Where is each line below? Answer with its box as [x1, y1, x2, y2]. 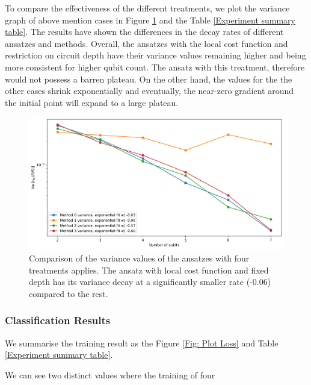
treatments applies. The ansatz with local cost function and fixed [29, 263, 269, 276]
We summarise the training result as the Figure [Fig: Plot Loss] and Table [5, 336, 279, 349]
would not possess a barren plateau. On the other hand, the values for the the [5, 72, 292, 85]
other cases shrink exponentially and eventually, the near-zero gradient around [5, 84, 294, 97]
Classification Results [5, 313, 111, 328]
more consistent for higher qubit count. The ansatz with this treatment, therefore [5, 60, 305, 73]
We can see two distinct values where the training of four [5, 368, 215, 381]
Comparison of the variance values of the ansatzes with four [29, 252, 250, 264]
